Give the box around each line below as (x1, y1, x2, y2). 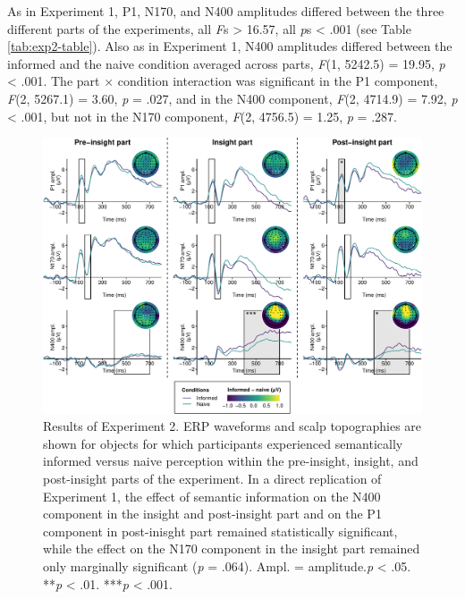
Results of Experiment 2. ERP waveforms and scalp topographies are (43, 417, 422, 435)
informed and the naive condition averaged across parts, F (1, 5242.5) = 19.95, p (7, 54, 445, 72)
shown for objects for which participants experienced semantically (43, 434, 403, 452)
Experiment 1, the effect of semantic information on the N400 (43, 486, 381, 505)
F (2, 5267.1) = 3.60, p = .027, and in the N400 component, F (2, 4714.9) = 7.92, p (7, 89, 458, 107)
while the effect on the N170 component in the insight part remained (43, 539, 420, 558)
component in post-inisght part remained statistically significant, (43, 521, 398, 540)
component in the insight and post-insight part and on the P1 (43, 504, 382, 523)
